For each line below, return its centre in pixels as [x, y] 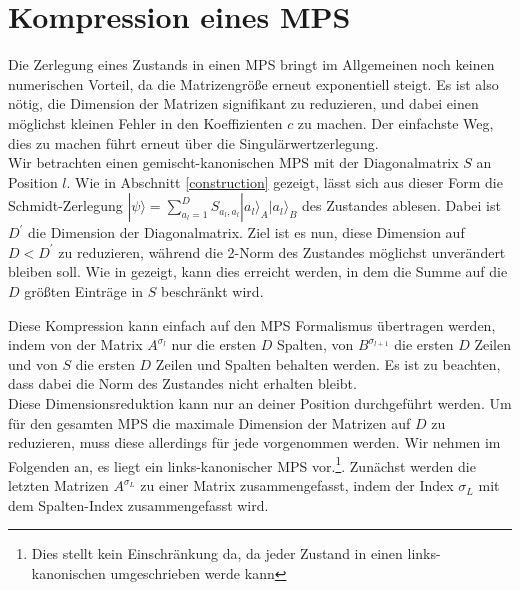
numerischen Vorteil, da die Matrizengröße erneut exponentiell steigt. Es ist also [253, 83]
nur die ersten [214, 344]
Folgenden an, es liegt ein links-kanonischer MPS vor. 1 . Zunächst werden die [242, 464]
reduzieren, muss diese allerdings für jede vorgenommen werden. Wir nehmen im [254, 442]
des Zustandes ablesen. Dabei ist [401, 205]
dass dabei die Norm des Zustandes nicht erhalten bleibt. [182, 383]
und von [33, 363]
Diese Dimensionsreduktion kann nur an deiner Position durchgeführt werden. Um [260, 403]
